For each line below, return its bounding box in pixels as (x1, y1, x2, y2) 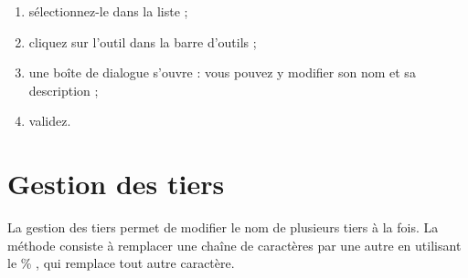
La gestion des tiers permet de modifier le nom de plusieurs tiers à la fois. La (7, 218, 439, 237)
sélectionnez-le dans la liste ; (28, 2, 188, 20)
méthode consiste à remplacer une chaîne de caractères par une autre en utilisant (7, 235, 462, 254)
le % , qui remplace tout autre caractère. (7, 253, 235, 273)
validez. (28, 111, 71, 130)
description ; (28, 80, 99, 99)
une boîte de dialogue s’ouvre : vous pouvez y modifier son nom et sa (28, 63, 416, 82)
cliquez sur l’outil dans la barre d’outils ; (28, 32, 257, 51)
